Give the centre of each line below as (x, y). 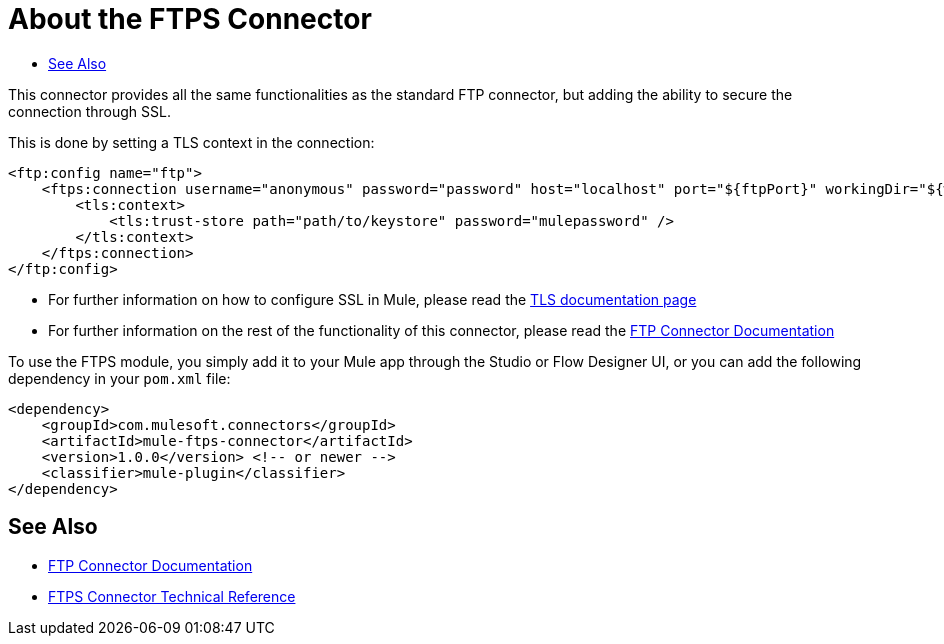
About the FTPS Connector (190, 19)
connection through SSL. (89, 111)
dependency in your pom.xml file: (119, 378)
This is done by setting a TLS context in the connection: (191, 142)
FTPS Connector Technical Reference (172, 596)
